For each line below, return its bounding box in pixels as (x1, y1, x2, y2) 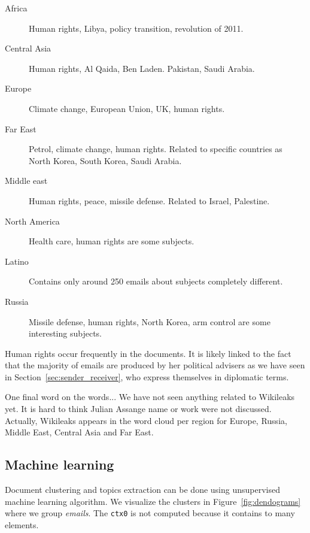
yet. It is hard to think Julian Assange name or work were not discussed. (5, 402, 272, 415)
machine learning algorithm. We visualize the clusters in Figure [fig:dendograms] (5, 495, 301, 507)
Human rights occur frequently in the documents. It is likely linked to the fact (5, 347, 291, 359)
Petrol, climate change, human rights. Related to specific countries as (29, 143, 282, 155)
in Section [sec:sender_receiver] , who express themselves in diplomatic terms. (5, 370, 289, 383)
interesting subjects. (29, 327, 102, 340)
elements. (5, 518, 39, 531)
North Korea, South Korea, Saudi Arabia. (29, 154, 182, 166)
